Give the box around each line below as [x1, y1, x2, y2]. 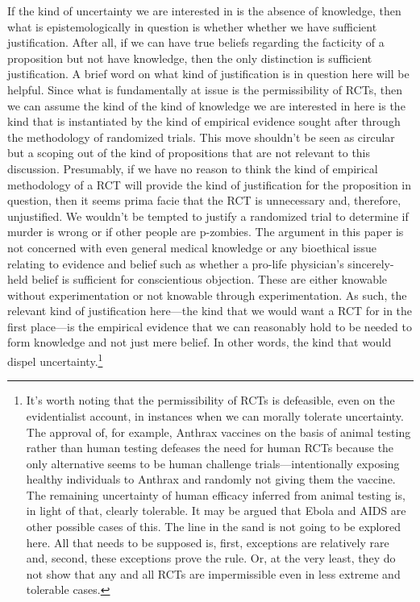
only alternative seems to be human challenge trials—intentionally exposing [26, 455, 400, 471]
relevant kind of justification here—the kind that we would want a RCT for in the [7, 302, 413, 319]
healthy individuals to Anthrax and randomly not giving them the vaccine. [26, 471, 396, 488]
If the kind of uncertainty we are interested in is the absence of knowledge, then [7, 2, 401, 19]
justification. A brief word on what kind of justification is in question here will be [7, 65, 410, 82]
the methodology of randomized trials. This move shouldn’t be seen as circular [7, 128, 395, 145]
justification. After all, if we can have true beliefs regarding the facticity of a [7, 34, 385, 51]
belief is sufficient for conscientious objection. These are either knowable [31, 271, 388, 288]
